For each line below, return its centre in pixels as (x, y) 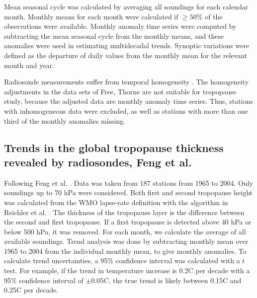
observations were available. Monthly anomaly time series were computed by (120, 26)
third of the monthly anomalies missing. (65, 120)
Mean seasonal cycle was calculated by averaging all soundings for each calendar (126, 6)
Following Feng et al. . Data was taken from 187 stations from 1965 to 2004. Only (128, 183)
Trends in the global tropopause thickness (114, 147)
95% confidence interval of (44, 280)
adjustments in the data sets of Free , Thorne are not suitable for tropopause (120, 91)
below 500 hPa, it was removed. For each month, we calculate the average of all (125, 231)
